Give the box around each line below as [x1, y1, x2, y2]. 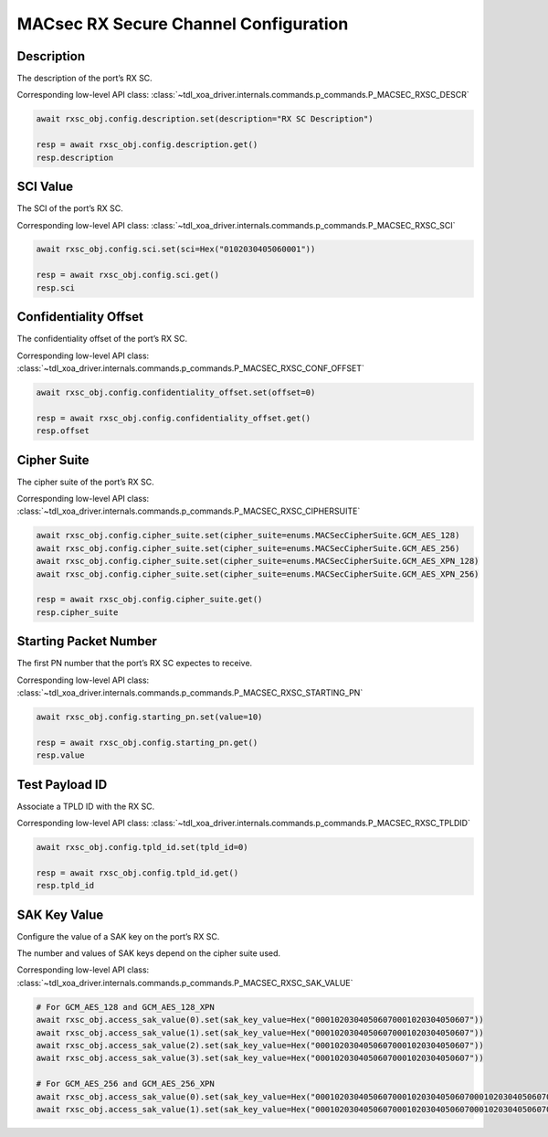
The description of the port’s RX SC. [16, 73, 153, 84]
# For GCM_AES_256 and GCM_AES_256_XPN [36, 1079, 215, 1089]
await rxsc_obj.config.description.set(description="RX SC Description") [36, 114, 374, 124]
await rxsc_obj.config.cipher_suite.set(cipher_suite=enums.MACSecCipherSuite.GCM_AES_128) [36, 530, 460, 541]
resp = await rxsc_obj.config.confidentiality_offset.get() [36, 412, 311, 423]
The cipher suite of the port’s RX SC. [16, 476, 154, 487]
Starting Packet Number [16, 633, 157, 649]
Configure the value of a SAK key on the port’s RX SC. [16, 930, 220, 941]
